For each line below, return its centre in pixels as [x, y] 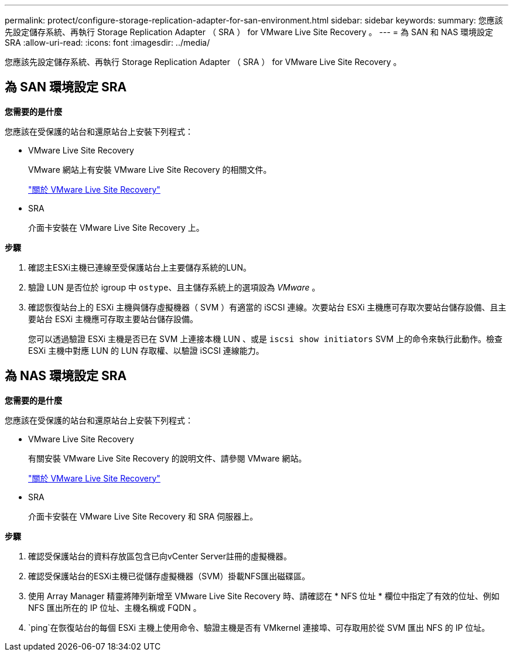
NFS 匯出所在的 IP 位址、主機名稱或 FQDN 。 [115, 607]
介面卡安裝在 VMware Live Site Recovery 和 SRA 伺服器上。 [143, 516]
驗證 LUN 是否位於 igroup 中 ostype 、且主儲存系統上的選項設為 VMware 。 [174, 287]
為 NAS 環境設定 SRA [66, 376]
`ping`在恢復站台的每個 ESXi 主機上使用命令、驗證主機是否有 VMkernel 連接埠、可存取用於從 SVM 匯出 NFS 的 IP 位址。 [259, 627]
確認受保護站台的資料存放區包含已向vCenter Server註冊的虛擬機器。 [160, 556]
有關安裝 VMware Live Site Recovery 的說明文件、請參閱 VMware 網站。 [167, 458]
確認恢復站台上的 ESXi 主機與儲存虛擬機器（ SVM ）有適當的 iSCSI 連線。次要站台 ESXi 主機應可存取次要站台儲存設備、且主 [267, 307]
